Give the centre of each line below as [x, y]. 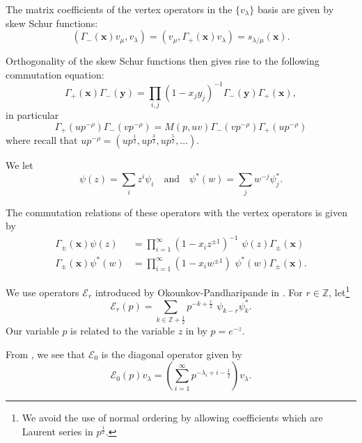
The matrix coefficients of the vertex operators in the [119, 9]
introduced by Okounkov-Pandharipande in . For [199, 292]
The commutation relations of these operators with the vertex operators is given [176, 212]
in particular [32, 115]
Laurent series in [57, 432]
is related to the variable [123, 331]
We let [19, 165]
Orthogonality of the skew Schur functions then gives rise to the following [163, 61]
